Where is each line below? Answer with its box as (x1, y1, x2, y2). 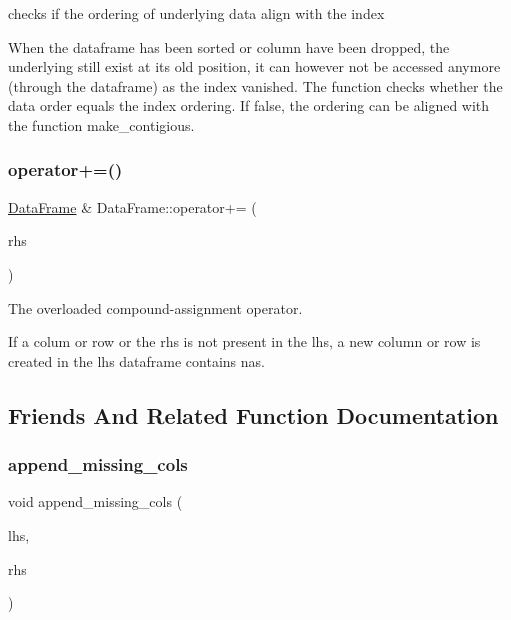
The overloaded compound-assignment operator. (8, 297, 303, 318)
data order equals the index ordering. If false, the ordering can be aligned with (8, 95, 490, 116)
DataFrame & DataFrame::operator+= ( (8, 196, 257, 217)
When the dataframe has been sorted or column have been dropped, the (8, 36, 450, 57)
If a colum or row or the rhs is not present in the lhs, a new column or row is (8, 331, 481, 352)
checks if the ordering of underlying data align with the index (8, 3, 385, 23)
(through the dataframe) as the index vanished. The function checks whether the (8, 75, 503, 96)
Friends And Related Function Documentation (8, 399, 499, 430)
